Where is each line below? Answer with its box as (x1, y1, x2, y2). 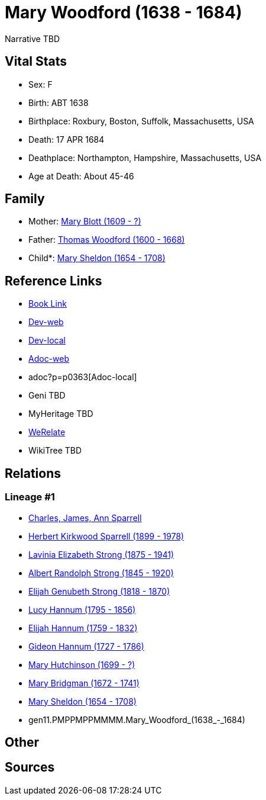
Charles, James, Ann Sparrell (28, 512, 142, 523)
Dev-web (28, 317, 64, 327)
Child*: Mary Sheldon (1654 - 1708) (28, 253, 166, 264)
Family (5, 191, 45, 207)
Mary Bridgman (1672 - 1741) (28, 677, 140, 688)
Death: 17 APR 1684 (28, 134, 105, 144)
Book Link (28, 298, 67, 309)
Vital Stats (5, 54, 67, 69)
